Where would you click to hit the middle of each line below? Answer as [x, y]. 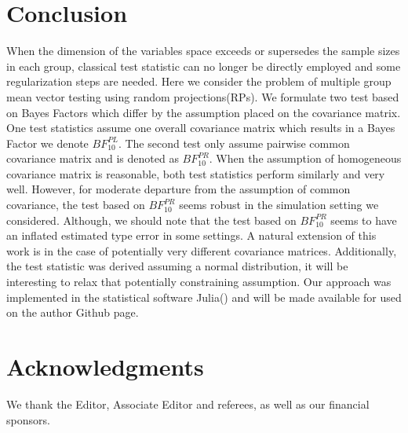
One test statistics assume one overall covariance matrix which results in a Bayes [201, 128]
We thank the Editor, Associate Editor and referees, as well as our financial [188, 404]
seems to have [364, 220]
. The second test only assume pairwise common [234, 143]
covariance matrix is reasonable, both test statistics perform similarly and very [196, 173]
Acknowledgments [105, 366]
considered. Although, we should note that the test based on [151, 220]
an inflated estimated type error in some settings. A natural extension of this [191, 235]
